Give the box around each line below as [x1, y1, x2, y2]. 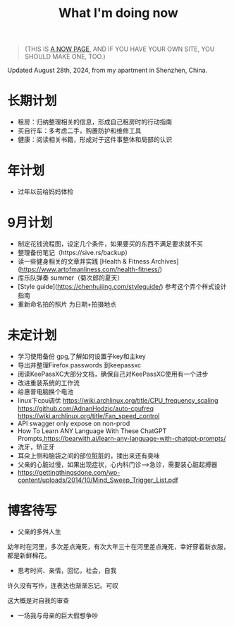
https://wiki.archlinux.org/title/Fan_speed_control [17, 411, 160, 420]
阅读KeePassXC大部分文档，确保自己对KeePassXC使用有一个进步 [17, 370, 209, 378]
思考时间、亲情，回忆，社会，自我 [17, 566, 117, 574]
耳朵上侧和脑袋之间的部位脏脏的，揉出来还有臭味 [17, 451, 160, 460]
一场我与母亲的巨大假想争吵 [17, 611, 99, 620]
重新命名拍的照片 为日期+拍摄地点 [17, 300, 116, 308]
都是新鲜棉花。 [7, 551, 51, 560]
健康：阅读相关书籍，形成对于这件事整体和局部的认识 [17, 136, 173, 144]
